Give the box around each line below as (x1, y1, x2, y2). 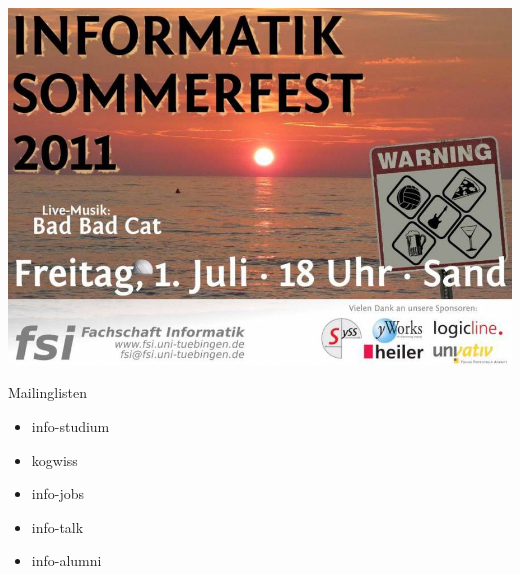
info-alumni (31, 550, 102, 571)
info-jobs (31, 483, 85, 504)
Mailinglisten (8, 382, 88, 403)
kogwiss (31, 449, 78, 470)
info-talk (31, 516, 84, 537)
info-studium (31, 415, 110, 436)
